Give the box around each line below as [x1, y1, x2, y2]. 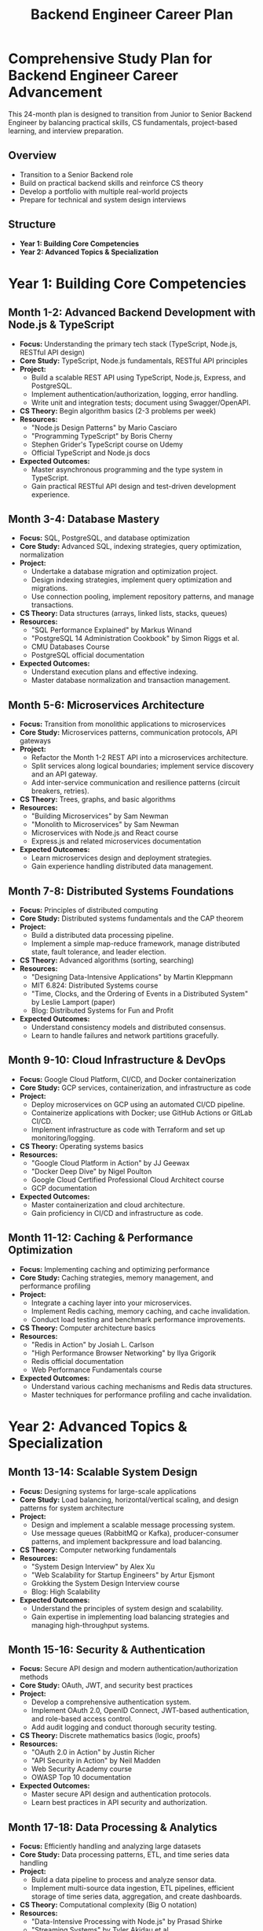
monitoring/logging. [31, 1132, 96, 1143]
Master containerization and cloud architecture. [31, 1199, 185, 1210]
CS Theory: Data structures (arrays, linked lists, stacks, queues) [19, 609, 228, 618]
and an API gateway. [31, 769, 98, 779]
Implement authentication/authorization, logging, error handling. [31, 389, 239, 398]
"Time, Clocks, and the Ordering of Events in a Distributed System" [31, 989, 249, 998]
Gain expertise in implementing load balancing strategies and [31, 1612, 229, 1622]
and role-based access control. [31, 1714, 133, 1724]
